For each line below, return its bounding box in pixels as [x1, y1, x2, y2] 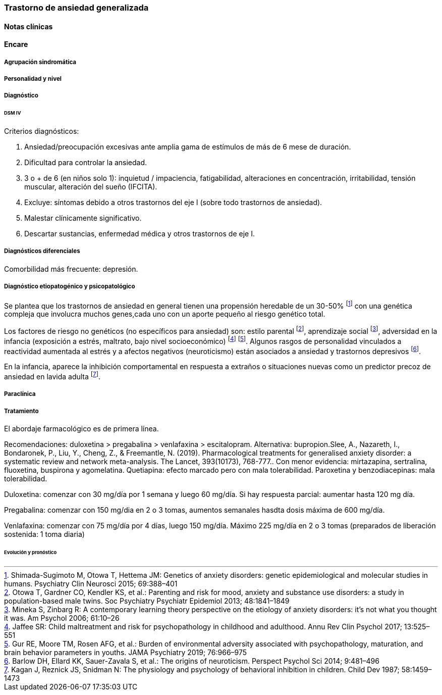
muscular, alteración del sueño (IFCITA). [24, 182, 157, 191]
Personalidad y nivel [4, 75, 62, 82]
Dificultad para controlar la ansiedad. [24, 158, 147, 167]
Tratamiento [4, 407, 39, 415]
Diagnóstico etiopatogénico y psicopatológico [4, 283, 135, 290]
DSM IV [4, 110, 21, 116]
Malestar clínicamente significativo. [24, 214, 142, 223]
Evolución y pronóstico [4, 549, 57, 555]
